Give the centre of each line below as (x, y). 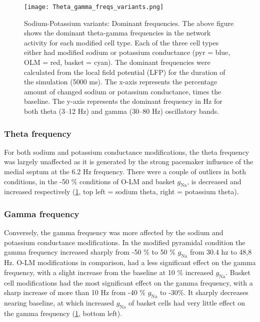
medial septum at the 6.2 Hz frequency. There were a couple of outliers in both (125, 171)
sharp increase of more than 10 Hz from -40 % (75, 292)
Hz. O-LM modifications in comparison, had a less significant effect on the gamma (130, 262)
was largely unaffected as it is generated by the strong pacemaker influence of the (129, 161)
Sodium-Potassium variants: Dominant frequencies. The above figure (129, 23)
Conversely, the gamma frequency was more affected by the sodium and (114, 232)
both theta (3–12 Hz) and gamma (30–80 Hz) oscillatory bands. (121, 111)
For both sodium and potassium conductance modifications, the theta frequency (127, 152)
